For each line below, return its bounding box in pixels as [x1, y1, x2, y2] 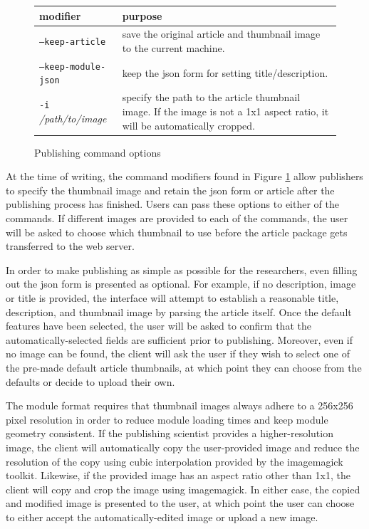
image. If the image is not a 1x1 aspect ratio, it [122, 103, 329, 118]
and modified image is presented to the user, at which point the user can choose [6, 496, 355, 510]
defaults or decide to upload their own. [6, 374, 175, 389]
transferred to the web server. [6, 239, 135, 253]
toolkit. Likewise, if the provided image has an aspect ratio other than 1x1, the [6, 468, 350, 483]
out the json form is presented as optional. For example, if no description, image [6, 276, 356, 291]
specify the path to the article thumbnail [122, 90, 301, 105]
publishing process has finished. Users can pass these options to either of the [6, 197, 340, 211]
